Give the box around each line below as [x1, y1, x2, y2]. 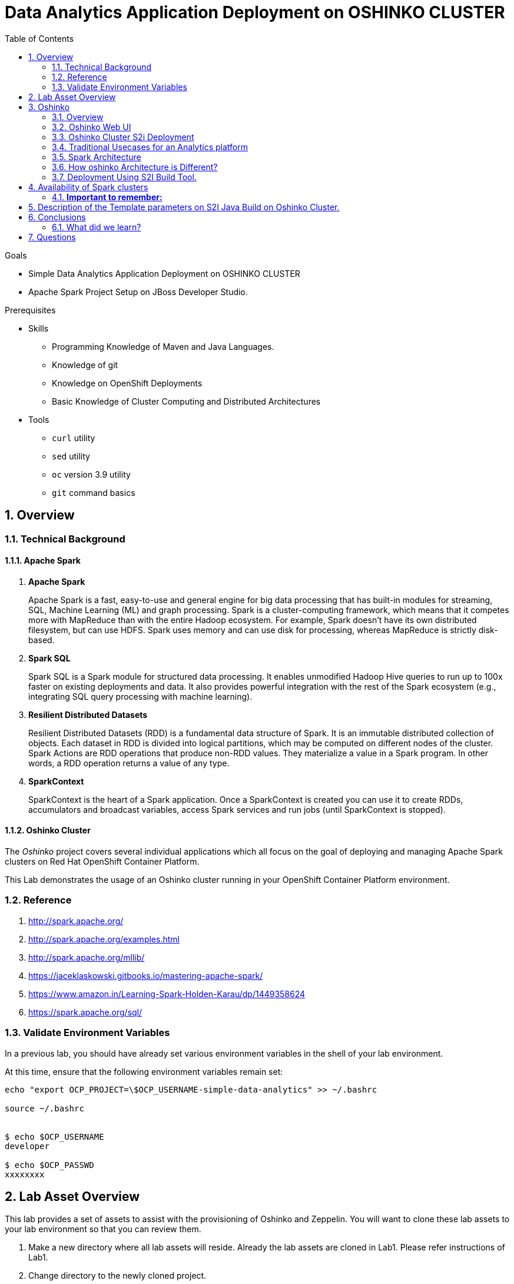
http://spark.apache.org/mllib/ [28, 952, 145, 962]
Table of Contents [5, 33, 74, 44]
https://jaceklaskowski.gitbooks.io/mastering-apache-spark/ [28, 970, 263, 981]
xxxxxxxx [5, 1169, 45, 1179]
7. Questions [28, 231, 76, 242]
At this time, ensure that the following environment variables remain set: [5, 1066, 283, 1077]
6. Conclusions [28, 211, 86, 222]
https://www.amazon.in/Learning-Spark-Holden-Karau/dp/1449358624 [28, 988, 306, 999]
